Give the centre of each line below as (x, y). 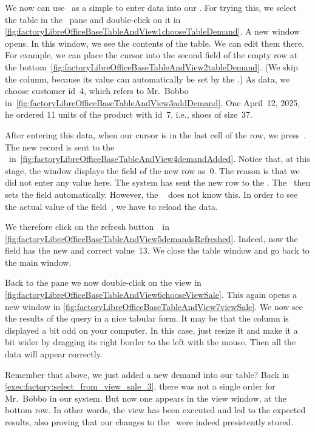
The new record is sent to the (60, 147)
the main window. (38, 262)
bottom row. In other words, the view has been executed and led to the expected (155, 410)
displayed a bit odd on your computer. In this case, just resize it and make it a (151, 330)
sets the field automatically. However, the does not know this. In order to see (151, 194)
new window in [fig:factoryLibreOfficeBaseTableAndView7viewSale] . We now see (154, 306)
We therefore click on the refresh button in (87, 227)
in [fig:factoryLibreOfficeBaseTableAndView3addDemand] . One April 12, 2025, (153, 102)
